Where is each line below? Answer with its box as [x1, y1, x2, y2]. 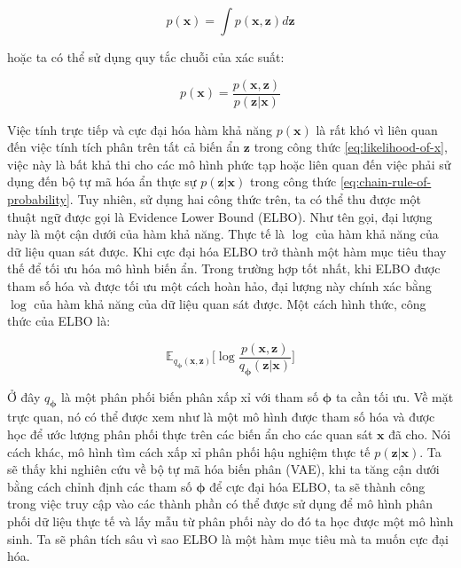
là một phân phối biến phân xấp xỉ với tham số [60, 387, 319, 406]
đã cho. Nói [388, 425, 451, 444]
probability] [7, 190, 70, 209]
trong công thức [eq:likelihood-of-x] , [254, 138, 448, 156]
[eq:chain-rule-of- [340, 172, 432, 191]
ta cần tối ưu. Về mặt [335, 387, 454, 406]
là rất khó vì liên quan [316, 120, 438, 138]
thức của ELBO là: [7, 312, 111, 330]
